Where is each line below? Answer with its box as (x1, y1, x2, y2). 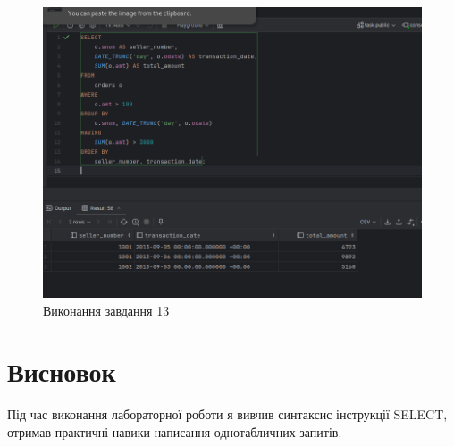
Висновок (7, 353, 116, 390)
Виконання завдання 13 (43, 300, 170, 319)
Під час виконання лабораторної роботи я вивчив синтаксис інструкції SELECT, (7, 405, 448, 424)
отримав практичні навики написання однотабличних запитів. (7, 422, 342, 441)
